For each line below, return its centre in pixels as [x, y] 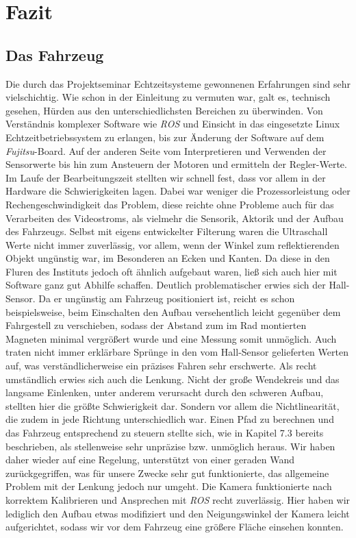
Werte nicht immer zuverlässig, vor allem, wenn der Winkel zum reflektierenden [173, 244]
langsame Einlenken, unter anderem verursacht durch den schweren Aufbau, [165, 392]
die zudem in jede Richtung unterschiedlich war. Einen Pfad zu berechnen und [170, 419]
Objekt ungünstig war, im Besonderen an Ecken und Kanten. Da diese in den [168, 258]
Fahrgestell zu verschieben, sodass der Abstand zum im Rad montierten [156, 325]
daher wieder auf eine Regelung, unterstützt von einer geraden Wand [150, 460]
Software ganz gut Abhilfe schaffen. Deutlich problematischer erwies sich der [166, 285]
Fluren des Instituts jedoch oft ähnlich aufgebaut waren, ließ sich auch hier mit [171, 271]
